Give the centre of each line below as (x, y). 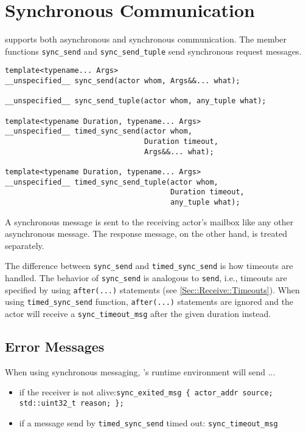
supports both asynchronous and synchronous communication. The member (146, 39)
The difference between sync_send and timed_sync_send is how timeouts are (149, 266)
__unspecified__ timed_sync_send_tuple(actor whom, (112, 182)
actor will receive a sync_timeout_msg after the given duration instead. (138, 313)
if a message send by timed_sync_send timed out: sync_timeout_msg (148, 422)
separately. (25, 245)
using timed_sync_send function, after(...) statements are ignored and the (149, 302)
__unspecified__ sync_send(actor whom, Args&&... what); (123, 81)
